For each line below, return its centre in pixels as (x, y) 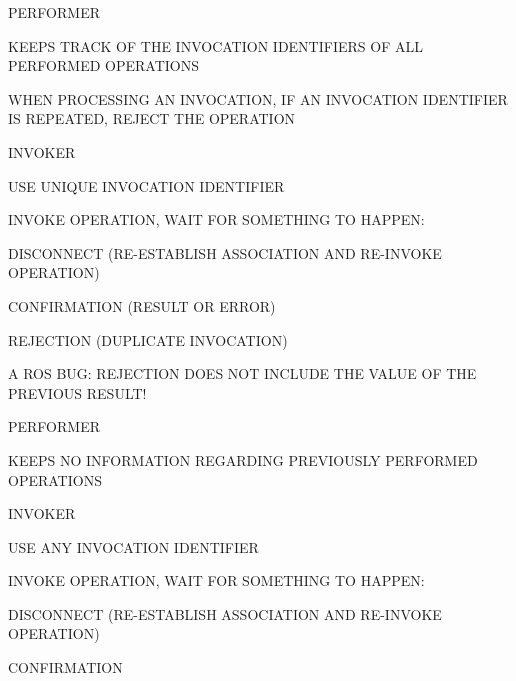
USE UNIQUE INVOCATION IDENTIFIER (146, 185)
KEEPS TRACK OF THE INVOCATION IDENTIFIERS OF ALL (215, 45)
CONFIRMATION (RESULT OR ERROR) (142, 305)
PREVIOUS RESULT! (77, 392)
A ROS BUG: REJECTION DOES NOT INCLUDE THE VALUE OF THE (242, 373)
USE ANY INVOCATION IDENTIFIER (133, 546)
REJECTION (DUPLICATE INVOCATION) (148, 339)
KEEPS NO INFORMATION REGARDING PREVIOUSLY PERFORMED (243, 459)
